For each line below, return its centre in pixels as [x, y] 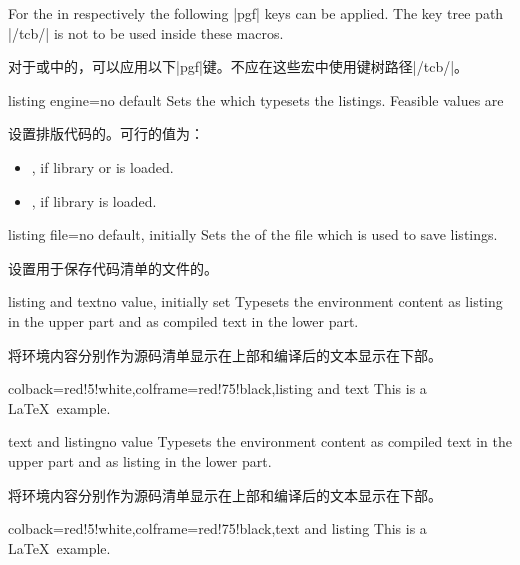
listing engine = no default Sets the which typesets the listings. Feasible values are [256, 99]
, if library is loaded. [94, 200]
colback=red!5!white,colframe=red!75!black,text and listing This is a [217, 528]
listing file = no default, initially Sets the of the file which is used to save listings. [253, 234]
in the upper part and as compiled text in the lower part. [183, 320]
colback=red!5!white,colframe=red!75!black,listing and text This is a [217, 388]
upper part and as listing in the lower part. [140, 460]
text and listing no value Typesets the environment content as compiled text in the [260, 441]
